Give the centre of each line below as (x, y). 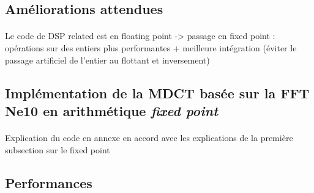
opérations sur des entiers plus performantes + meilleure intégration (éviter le (151, 47)
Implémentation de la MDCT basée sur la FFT (157, 93)
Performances (49, 182)
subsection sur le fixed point (58, 149)
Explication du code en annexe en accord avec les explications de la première (149, 137)
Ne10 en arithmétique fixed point (112, 110)
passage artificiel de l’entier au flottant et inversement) (107, 60)
